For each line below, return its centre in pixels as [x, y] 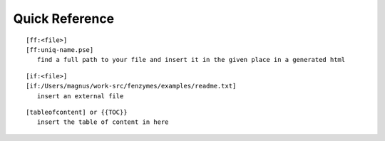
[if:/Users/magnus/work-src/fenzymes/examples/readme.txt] [131, 86]
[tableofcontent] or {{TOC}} [77, 112]
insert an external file [80, 96]
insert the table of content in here [103, 122]
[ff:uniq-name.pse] [60, 49]
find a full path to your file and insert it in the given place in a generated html [191, 60]
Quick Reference [64, 19]
